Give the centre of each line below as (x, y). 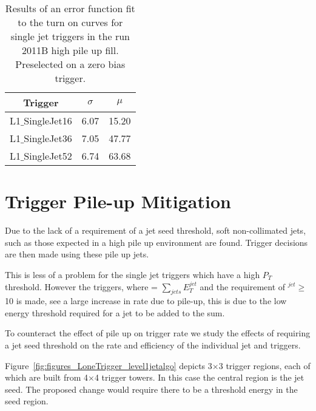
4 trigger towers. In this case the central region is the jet (199, 377)
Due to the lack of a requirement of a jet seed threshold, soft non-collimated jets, (156, 230)
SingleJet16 (48, 121)
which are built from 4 (46, 377)
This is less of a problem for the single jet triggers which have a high (133, 274)
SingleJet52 (48, 156)
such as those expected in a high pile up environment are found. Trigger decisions (156, 242)
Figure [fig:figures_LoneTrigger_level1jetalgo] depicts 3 (109, 365)
